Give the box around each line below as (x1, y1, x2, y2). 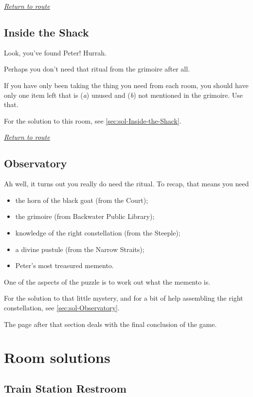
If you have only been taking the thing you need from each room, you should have (4, 80, 249, 90)
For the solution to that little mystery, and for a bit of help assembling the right (4, 293, 243, 303)
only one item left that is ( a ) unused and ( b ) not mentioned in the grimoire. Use (4, 90, 243, 100)
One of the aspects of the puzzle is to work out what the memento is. (4, 276, 211, 287)
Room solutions (4, 347, 110, 367)
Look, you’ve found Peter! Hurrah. (4, 47, 107, 57)
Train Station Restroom (4, 380, 126, 396)
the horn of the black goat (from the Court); (15, 195, 148, 205)
